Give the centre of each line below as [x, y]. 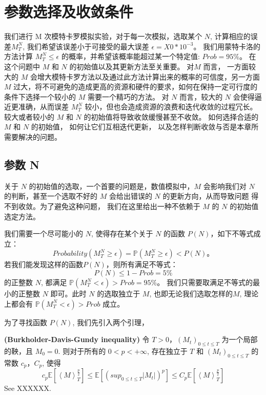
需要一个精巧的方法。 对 [128, 96]
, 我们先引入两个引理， [110, 322]
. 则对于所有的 [82, 351]
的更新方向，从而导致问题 [206, 196]
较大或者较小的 [29, 116]
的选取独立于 [119, 294]
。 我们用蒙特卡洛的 [227, 46]
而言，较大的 [201, 96]
